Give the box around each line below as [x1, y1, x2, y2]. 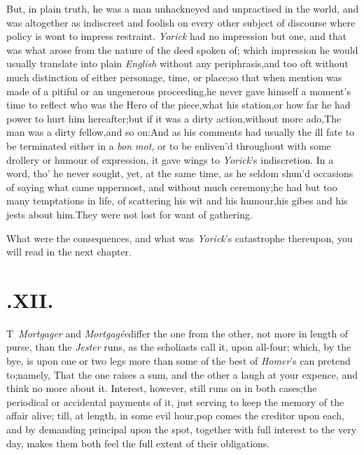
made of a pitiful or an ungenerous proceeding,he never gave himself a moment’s [6, 83, 351, 98]
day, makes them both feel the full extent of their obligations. [6, 435, 270, 450]
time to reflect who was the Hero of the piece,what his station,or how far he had [6, 97, 351, 112]
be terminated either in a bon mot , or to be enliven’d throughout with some [6, 138, 331, 153]
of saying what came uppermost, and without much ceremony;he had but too [6, 179, 337, 194]
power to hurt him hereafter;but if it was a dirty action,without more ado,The [6, 111, 342, 125]
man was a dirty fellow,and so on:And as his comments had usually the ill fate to [6, 125, 355, 139]
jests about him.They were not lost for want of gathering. [6, 206, 253, 221]
